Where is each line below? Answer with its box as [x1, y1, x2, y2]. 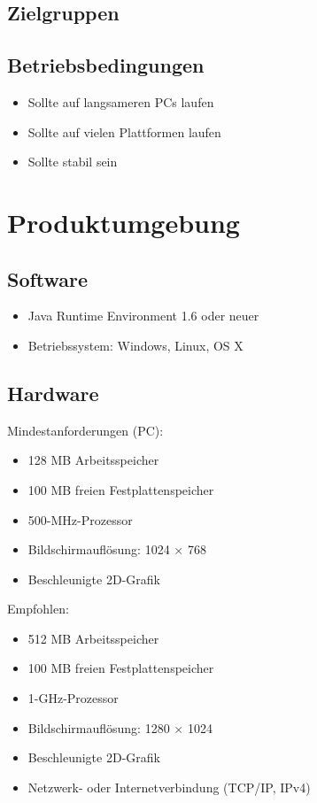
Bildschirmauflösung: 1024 [27, 540, 170, 559]
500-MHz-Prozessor [27, 510, 133, 529]
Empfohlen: [7, 599, 69, 618]
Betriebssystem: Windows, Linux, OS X [27, 336, 244, 354]
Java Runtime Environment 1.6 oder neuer [27, 306, 259, 325]
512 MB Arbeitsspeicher [27, 629, 159, 647]
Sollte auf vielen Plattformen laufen [27, 122, 221, 141]
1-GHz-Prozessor [27, 689, 119, 707]
